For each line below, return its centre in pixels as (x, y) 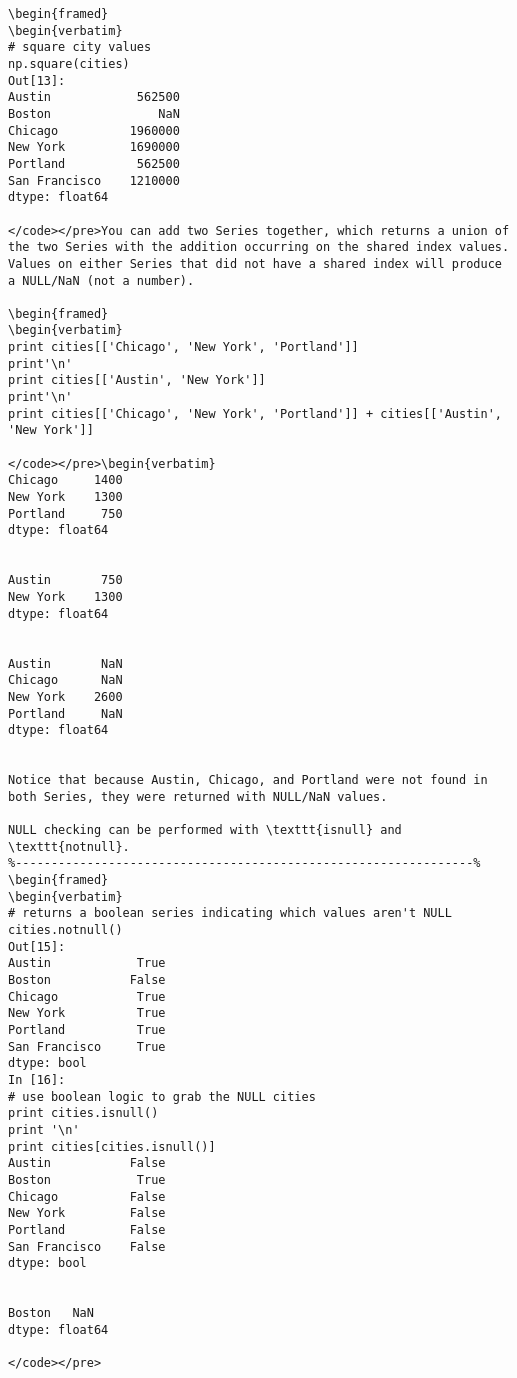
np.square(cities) (69, 63)
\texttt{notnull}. (69, 846)
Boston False (87, 980)
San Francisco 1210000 (94, 180)
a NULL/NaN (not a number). (101, 280)
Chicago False (87, 1196)
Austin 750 (65, 580)
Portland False (87, 1229)
